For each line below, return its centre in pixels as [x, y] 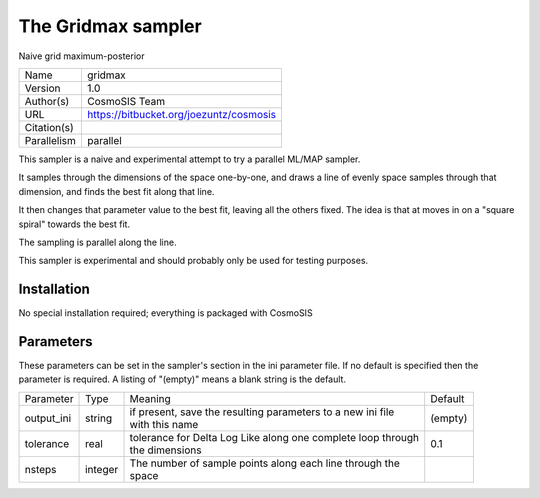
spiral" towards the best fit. [74, 224]
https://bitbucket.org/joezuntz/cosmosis [181, 114]
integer [102, 469]
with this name [164, 424]
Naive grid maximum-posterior [81, 56]
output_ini [48, 418]
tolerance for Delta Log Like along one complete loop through [274, 437]
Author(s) [47, 101]
